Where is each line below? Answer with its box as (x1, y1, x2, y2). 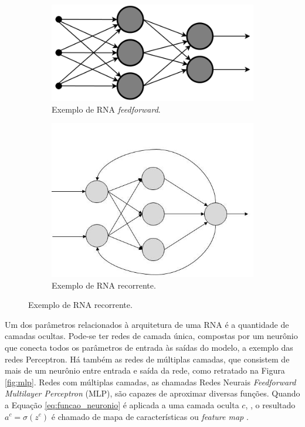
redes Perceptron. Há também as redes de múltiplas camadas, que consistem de (5, 353, 290, 365)
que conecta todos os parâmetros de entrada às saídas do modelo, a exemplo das (5, 341, 293, 353)
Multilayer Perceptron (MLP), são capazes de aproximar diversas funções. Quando (5, 387, 300, 399)
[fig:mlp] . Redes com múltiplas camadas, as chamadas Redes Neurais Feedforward (5, 375, 296, 388)
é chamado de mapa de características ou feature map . (51, 410, 249, 422)
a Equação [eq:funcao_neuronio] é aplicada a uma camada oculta (5, 398, 239, 411)
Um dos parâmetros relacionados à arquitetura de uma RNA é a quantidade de (5, 318, 289, 330)
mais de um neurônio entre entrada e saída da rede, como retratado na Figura (5, 364, 285, 377)
